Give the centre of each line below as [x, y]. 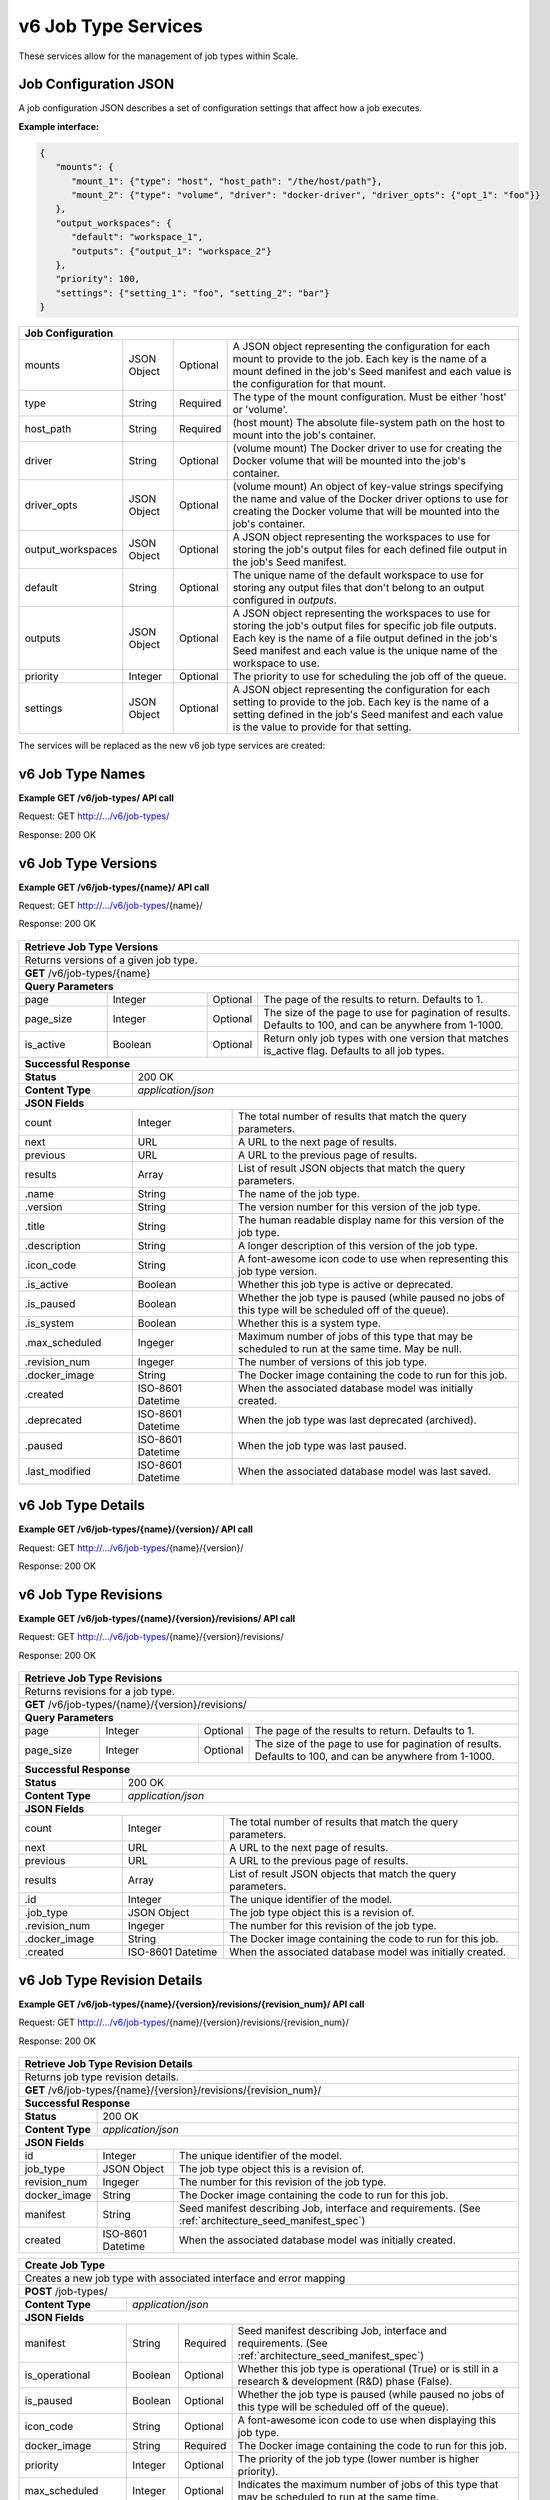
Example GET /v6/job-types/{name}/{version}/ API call [136, 1529]
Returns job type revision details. [102, 2077]
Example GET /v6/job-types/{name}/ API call [114, 887]
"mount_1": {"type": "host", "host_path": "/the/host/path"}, [227, 181]
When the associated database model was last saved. [365, 1471]
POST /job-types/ [66, 2291]
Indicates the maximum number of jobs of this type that [368, 2484]
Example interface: [59, 126]
